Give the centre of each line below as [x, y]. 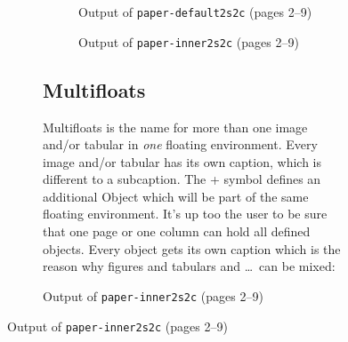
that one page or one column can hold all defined [177, 231]
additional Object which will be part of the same [176, 196]
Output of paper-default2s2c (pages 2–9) [195, 12]
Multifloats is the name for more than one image [175, 127]
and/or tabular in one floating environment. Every [180, 144]
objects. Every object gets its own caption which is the [192, 248]
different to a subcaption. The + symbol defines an [182, 179]
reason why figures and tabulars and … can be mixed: [189, 266]
